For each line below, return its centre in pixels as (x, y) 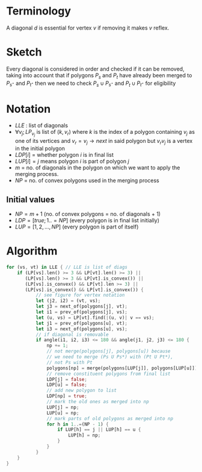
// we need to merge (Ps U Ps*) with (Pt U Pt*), (110, 357)
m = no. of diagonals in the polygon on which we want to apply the (97, 168)
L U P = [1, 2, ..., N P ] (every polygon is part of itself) (77, 227)
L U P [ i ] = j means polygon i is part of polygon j (72, 162)
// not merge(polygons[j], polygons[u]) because (109, 351)
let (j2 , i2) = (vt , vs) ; (68, 301)
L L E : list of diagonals (41, 125)
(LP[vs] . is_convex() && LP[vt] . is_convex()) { (84, 290)
